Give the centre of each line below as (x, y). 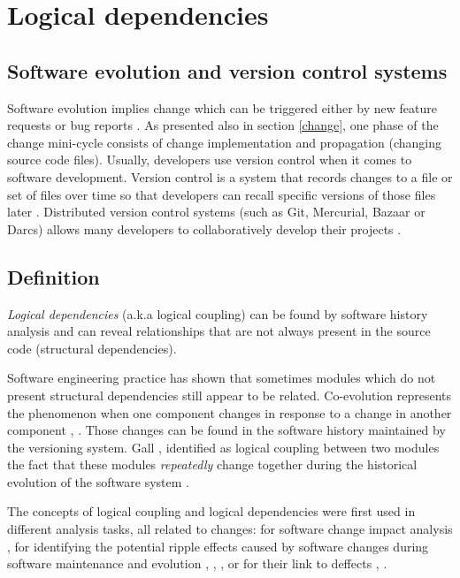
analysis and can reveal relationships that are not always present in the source (219, 331)
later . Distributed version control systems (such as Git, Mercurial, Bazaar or (216, 212)
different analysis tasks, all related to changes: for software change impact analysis (230, 529)
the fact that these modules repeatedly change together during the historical (212, 464)
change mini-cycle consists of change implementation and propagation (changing (225, 142)
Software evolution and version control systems (227, 70)
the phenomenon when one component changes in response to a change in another (230, 412)
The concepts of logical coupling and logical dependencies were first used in (211, 511)
